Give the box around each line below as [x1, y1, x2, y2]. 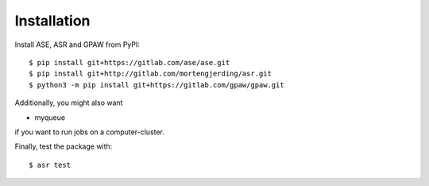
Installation [14, 12, 91, 29]
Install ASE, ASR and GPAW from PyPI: [14, 40, 141, 49]
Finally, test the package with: [14, 141, 113, 151]
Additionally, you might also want [14, 98, 123, 107]
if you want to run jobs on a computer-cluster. [14, 127, 164, 137]
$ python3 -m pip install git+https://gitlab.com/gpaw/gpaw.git [29, 80, 285, 89]
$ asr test [29, 160, 71, 169]
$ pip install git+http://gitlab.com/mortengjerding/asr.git [29, 69, 272, 79]
